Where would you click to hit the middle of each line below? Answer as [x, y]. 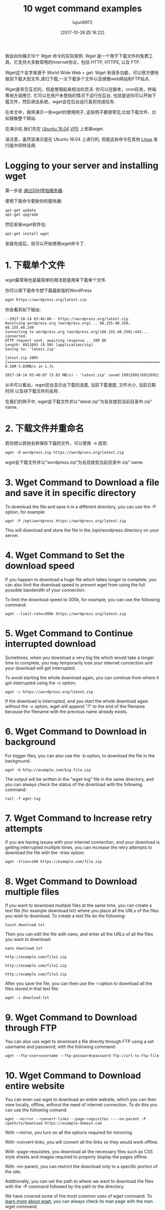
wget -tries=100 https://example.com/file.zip [54, 862]
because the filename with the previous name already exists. [66, 711]
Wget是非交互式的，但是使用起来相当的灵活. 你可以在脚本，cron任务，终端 [81, 89]
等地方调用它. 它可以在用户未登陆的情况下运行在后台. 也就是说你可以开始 [79, 95]
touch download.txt [25, 925]
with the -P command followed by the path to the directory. [65, 1187]
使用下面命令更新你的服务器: [34, 201]
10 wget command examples [82, 9]
